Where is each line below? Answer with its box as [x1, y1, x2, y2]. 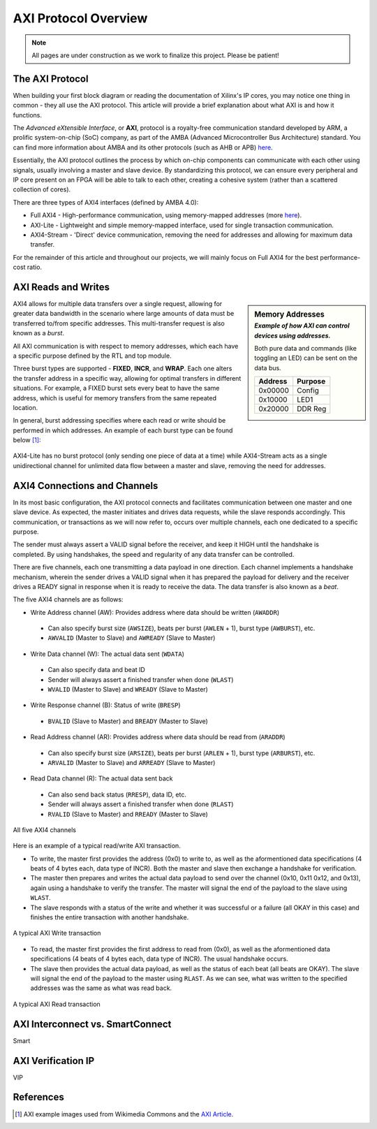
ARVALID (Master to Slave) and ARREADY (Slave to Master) [47, 758, 216, 766]
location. [13, 403, 38, 411]
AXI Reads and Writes [13, 281, 110, 293]
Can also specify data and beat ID [47, 666, 146, 674]
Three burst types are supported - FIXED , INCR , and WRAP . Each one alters [13, 364, 232, 373]
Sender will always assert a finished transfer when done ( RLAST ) [47, 800, 234, 808]
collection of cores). [13, 185, 71, 194]
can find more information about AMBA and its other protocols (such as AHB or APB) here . [13, 143, 273, 152]
